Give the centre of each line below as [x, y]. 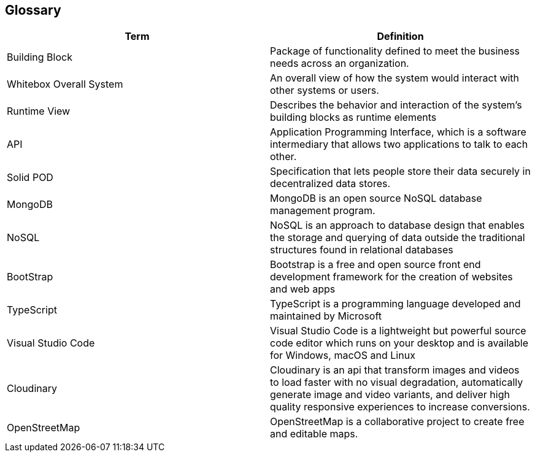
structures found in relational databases [362, 250]
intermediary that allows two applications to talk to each [399, 144]
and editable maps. [314, 434]
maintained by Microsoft [326, 316]
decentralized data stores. [330, 184]
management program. [323, 211]
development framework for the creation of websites [391, 277]
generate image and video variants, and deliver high [390, 395]
